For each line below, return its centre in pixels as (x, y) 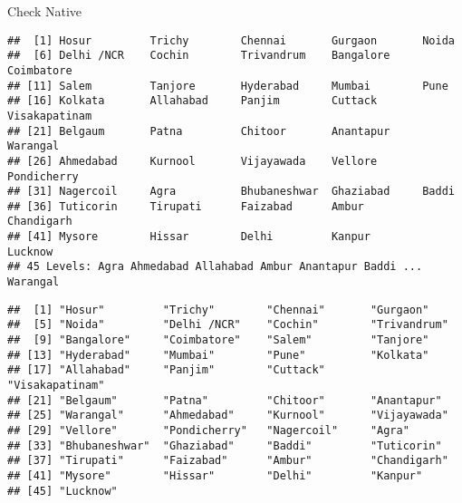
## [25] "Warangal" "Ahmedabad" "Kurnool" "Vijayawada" (228, 416)
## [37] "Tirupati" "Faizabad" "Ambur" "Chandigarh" (228, 461)
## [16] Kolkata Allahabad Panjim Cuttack (192, 101)
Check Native (45, 11)
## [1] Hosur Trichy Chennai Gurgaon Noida (231, 40)
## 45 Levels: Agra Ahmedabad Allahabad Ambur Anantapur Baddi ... (215, 267)
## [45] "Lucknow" (63, 491)
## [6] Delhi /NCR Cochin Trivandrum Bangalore (199, 56)
